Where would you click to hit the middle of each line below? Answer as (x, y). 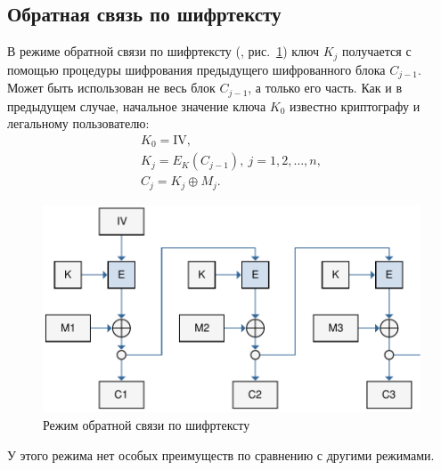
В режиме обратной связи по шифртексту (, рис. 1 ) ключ (163, 51)
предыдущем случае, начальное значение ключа (137, 105)
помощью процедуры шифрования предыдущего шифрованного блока (196, 69)
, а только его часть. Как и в (325, 88)
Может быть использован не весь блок (111, 88)
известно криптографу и (355, 105)
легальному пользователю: (78, 123)
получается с (377, 51)
